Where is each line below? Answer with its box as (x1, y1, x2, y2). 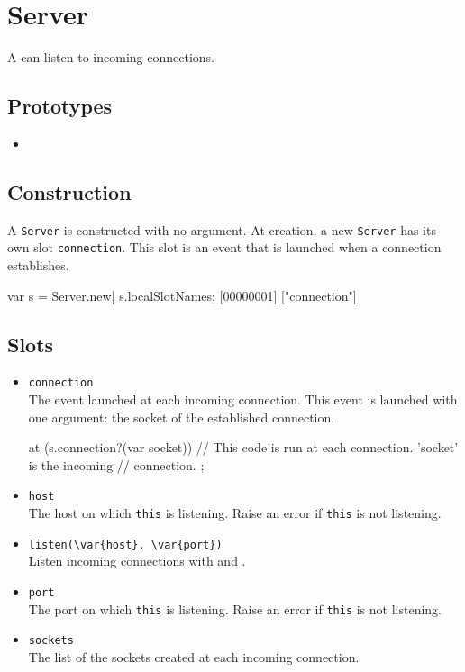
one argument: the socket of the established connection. (28, 407, 335, 426)
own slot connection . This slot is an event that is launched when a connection (7, 238, 442, 257)
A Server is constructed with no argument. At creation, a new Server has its (7, 220, 436, 239)
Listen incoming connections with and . (28, 551, 246, 570)
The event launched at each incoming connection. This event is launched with (28, 390, 458, 409)
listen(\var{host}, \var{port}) (28, 538, 223, 551)
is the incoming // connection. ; (28, 455, 205, 474)
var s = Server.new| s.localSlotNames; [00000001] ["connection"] (7, 286, 357, 304)
